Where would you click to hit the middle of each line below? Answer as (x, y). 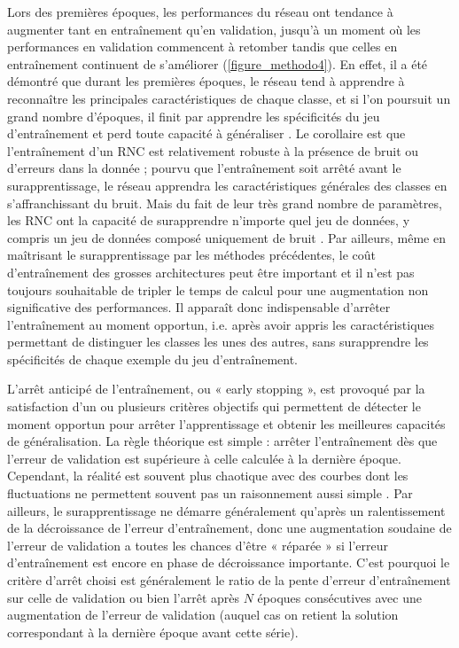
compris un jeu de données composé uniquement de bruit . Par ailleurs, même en (226, 237)
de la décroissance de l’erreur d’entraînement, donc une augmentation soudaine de (229, 528)
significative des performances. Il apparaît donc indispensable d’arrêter (199, 307)
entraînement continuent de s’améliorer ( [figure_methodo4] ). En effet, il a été (218, 63)
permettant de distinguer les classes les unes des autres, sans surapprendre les (218, 342)
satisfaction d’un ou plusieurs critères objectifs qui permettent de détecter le (214, 406)
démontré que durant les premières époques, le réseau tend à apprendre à (206, 81)
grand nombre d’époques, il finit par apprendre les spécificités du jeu (194, 116)
